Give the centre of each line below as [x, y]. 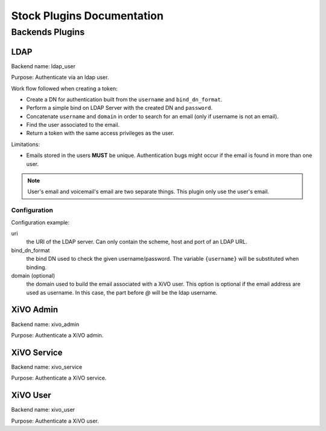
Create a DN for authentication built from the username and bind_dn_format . [124, 99]
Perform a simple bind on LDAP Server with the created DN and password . [119, 108]
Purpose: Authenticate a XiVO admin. [57, 335]
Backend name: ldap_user [43, 66]
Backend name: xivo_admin [45, 324]
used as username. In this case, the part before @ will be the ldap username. [122, 292]
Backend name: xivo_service [47, 367]
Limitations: [26, 144]
